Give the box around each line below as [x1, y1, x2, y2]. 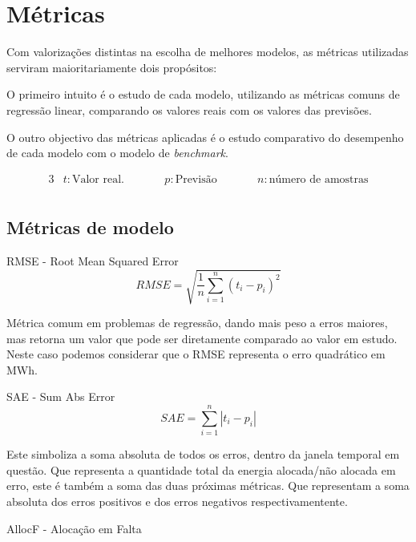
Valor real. [71, 173, 124, 185]
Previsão [175, 173, 217, 185]
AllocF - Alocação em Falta [6, 520, 142, 536]
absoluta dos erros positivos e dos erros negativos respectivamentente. [6, 492, 348, 509]
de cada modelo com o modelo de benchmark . [6, 144, 228, 161]
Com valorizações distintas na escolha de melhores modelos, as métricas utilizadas [6, 43, 409, 60]
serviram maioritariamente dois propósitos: [6, 59, 217, 75]
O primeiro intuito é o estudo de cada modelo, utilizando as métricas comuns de [6, 86, 400, 103]
